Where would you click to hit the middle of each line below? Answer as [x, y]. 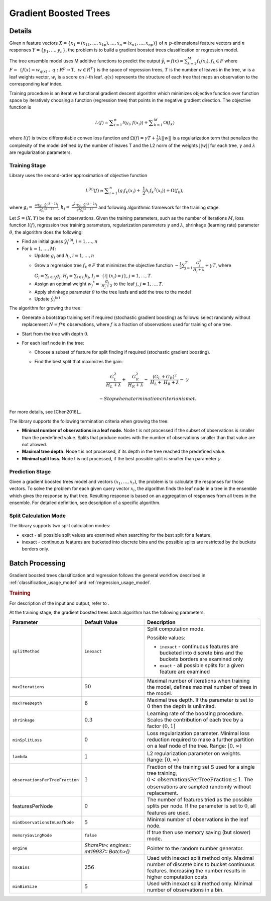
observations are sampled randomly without [199, 786]
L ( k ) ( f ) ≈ [95, 190]
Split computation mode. [176, 629]
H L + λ [114, 385]
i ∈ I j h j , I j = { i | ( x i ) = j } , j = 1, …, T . [114, 276]
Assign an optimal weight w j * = [67, 284]
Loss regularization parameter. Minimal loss [198, 733]
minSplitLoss [27, 740]
